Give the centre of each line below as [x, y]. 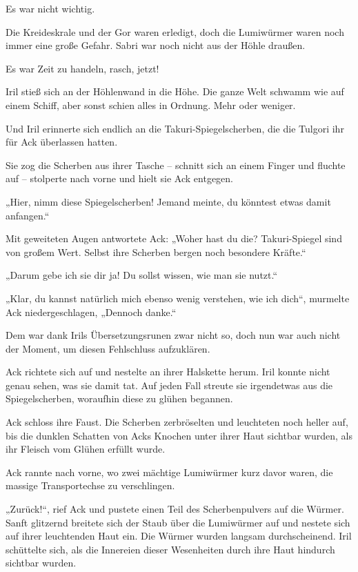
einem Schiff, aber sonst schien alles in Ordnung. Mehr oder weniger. [151, 105]
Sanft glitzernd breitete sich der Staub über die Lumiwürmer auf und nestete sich [178, 522]
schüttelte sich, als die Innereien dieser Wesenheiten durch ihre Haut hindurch [170, 549]
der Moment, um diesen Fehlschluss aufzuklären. [108, 348]
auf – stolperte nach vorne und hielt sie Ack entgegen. [119, 178]
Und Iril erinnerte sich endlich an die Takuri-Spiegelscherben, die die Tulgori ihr [175, 128]
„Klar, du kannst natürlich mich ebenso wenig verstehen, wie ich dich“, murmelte [178, 298]
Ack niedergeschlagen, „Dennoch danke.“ [91, 312]
